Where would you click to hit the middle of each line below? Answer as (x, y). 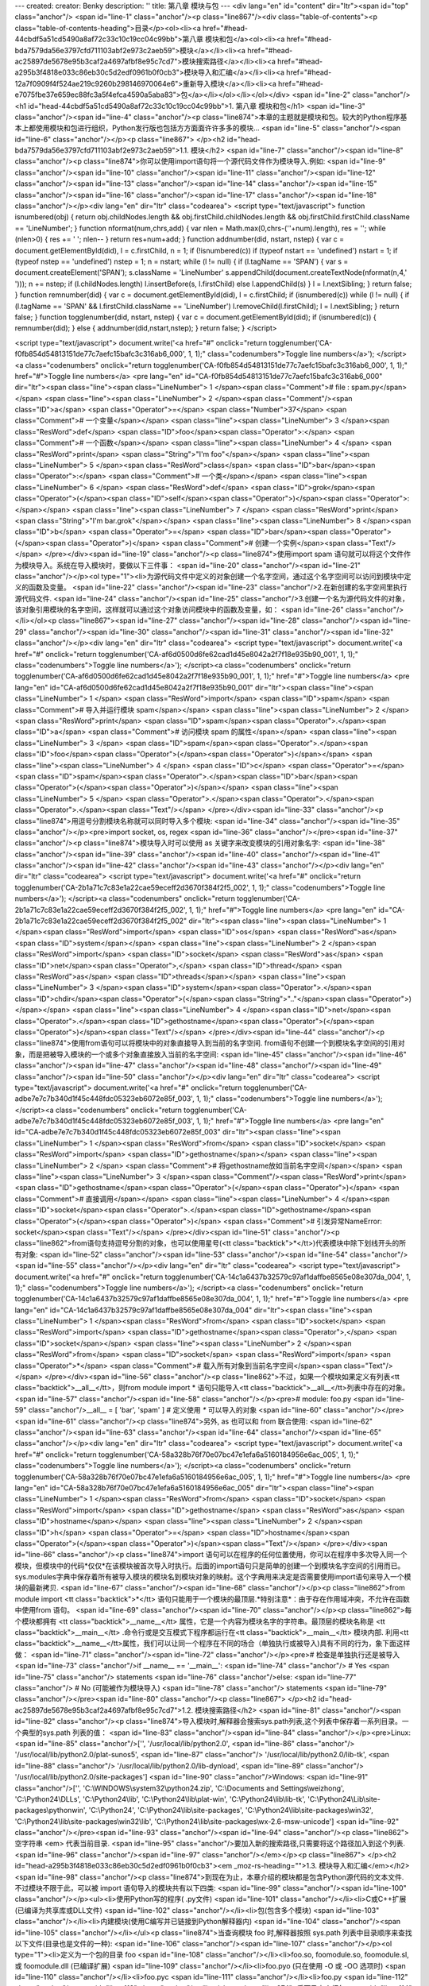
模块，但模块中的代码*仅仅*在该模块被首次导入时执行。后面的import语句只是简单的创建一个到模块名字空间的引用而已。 (210, 1566)
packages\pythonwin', (51, 1810)
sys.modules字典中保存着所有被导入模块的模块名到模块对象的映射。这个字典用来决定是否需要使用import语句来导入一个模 (213, 1577)
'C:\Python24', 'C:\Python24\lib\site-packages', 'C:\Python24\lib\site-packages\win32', (231, 1810)
